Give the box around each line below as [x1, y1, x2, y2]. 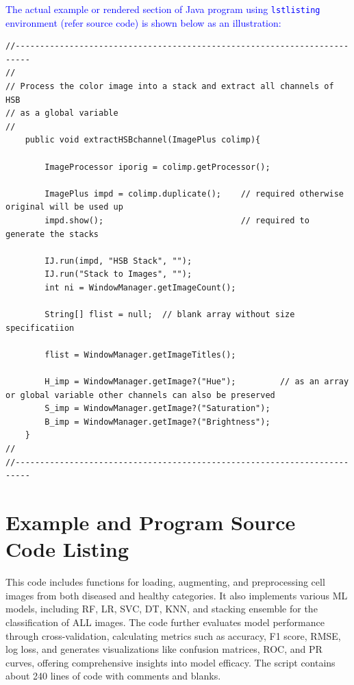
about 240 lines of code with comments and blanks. [5, 669, 221, 683]
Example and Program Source [5, 508, 296, 536]
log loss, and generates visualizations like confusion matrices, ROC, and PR [5, 642, 323, 656]
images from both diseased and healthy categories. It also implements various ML [5, 588, 348, 602]
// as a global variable [5, 108, 118, 119]
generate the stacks [5, 229, 99, 239]
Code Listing [5, 535, 129, 563]
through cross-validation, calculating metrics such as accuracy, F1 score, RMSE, [5, 628, 341, 643]
